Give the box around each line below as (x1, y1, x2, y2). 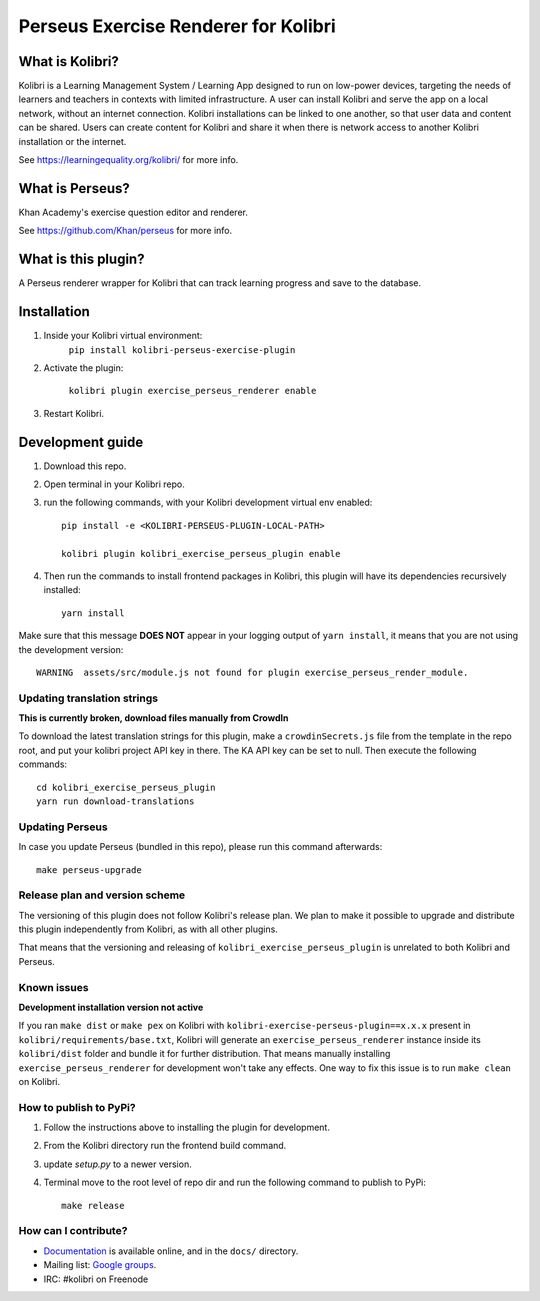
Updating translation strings (18, 691, 159, 705)
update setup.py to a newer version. (43, 1158, 192, 1170)
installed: (43, 584, 82, 596)
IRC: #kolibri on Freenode (43, 1273, 149, 1285)
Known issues (18, 980, 89, 994)
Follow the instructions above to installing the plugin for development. (43, 1121, 330, 1134)
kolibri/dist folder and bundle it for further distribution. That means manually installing (18, 1048, 391, 1060)
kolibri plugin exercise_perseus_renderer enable (68, 385, 317, 397)
